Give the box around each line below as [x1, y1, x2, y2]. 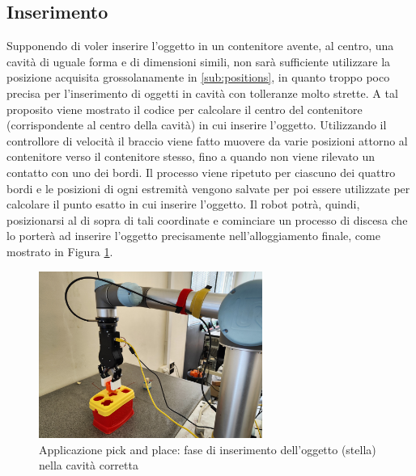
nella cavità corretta [39, 457, 138, 474]
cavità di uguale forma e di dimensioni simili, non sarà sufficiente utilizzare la [6, 53, 391, 70]
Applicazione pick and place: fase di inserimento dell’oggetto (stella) [39, 440, 376, 457]
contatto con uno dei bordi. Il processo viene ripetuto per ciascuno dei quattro [6, 163, 396, 180]
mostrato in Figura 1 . [6, 242, 113, 259]
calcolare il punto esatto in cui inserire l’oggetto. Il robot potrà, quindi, [6, 196, 360, 213]
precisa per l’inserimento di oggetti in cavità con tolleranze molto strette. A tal [6, 84, 398, 101]
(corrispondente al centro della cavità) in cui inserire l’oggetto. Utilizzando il [6, 116, 387, 133]
